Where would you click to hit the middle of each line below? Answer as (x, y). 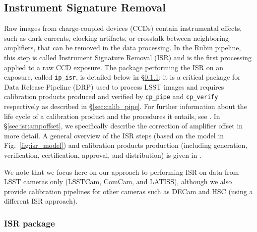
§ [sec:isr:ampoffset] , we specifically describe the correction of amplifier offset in (124, 126)
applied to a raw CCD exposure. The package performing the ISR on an (114, 67)
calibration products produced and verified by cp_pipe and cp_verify (111, 96)
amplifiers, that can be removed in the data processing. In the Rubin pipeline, (123, 48)
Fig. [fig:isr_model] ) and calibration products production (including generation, (126, 145)
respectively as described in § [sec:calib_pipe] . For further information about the (126, 106)
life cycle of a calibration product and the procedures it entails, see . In (112, 116)
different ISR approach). (41, 201)
